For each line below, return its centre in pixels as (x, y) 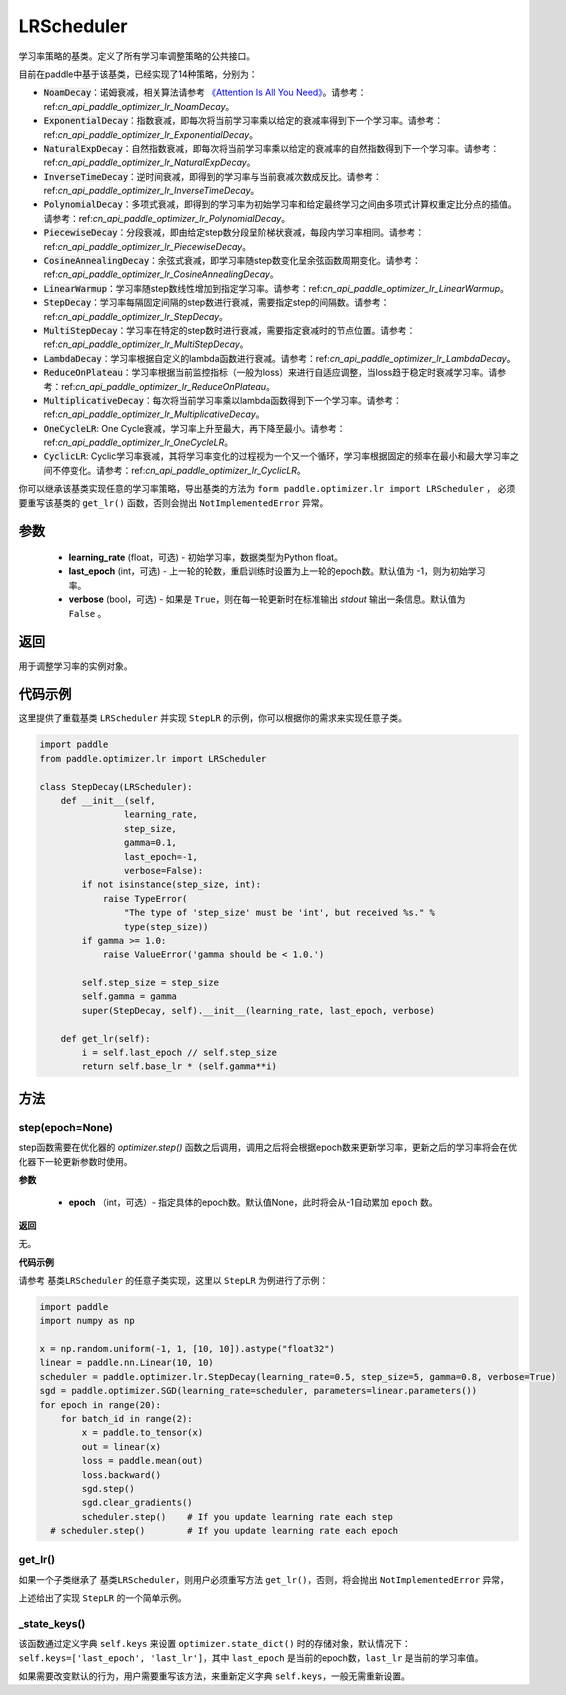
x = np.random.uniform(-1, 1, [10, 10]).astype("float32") (187, 1349)
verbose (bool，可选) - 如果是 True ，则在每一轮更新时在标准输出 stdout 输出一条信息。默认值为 (267, 599)
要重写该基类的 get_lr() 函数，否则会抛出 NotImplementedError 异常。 (173, 502)
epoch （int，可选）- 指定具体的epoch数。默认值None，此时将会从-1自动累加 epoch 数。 (253, 1202)
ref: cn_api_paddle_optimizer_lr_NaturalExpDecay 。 (149, 162)
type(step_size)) (166, 926)
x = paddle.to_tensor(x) (142, 1433)
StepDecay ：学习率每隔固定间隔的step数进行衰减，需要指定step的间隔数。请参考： (216, 302)
